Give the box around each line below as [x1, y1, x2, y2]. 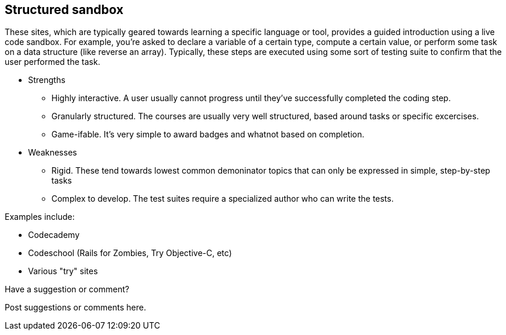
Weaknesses [28, 147, 77, 158]
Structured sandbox [5, 2, 124, 17]
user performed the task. [5, 57, 100, 67]
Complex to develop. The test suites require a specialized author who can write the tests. [51, 194, 394, 204]
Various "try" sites [28, 266, 98, 277]
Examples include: [5, 212, 75, 222]
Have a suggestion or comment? [5, 284, 130, 295]
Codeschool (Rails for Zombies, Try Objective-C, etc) [28, 248, 232, 258]
